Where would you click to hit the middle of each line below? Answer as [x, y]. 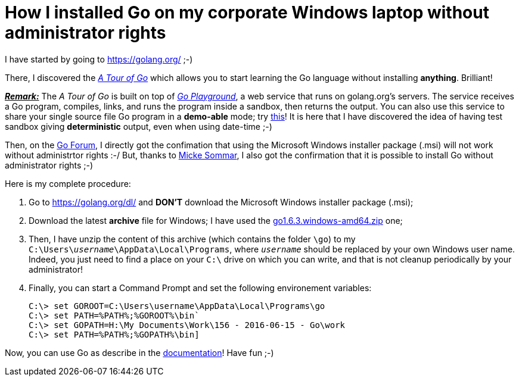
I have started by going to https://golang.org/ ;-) [99, 59]
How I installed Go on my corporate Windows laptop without [247, 13]
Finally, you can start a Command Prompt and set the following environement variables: [200, 288]
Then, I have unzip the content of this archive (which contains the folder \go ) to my [192, 239]
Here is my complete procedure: [68, 183]
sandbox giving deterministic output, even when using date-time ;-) [139, 126]
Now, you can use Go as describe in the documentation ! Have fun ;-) [139, 352]
